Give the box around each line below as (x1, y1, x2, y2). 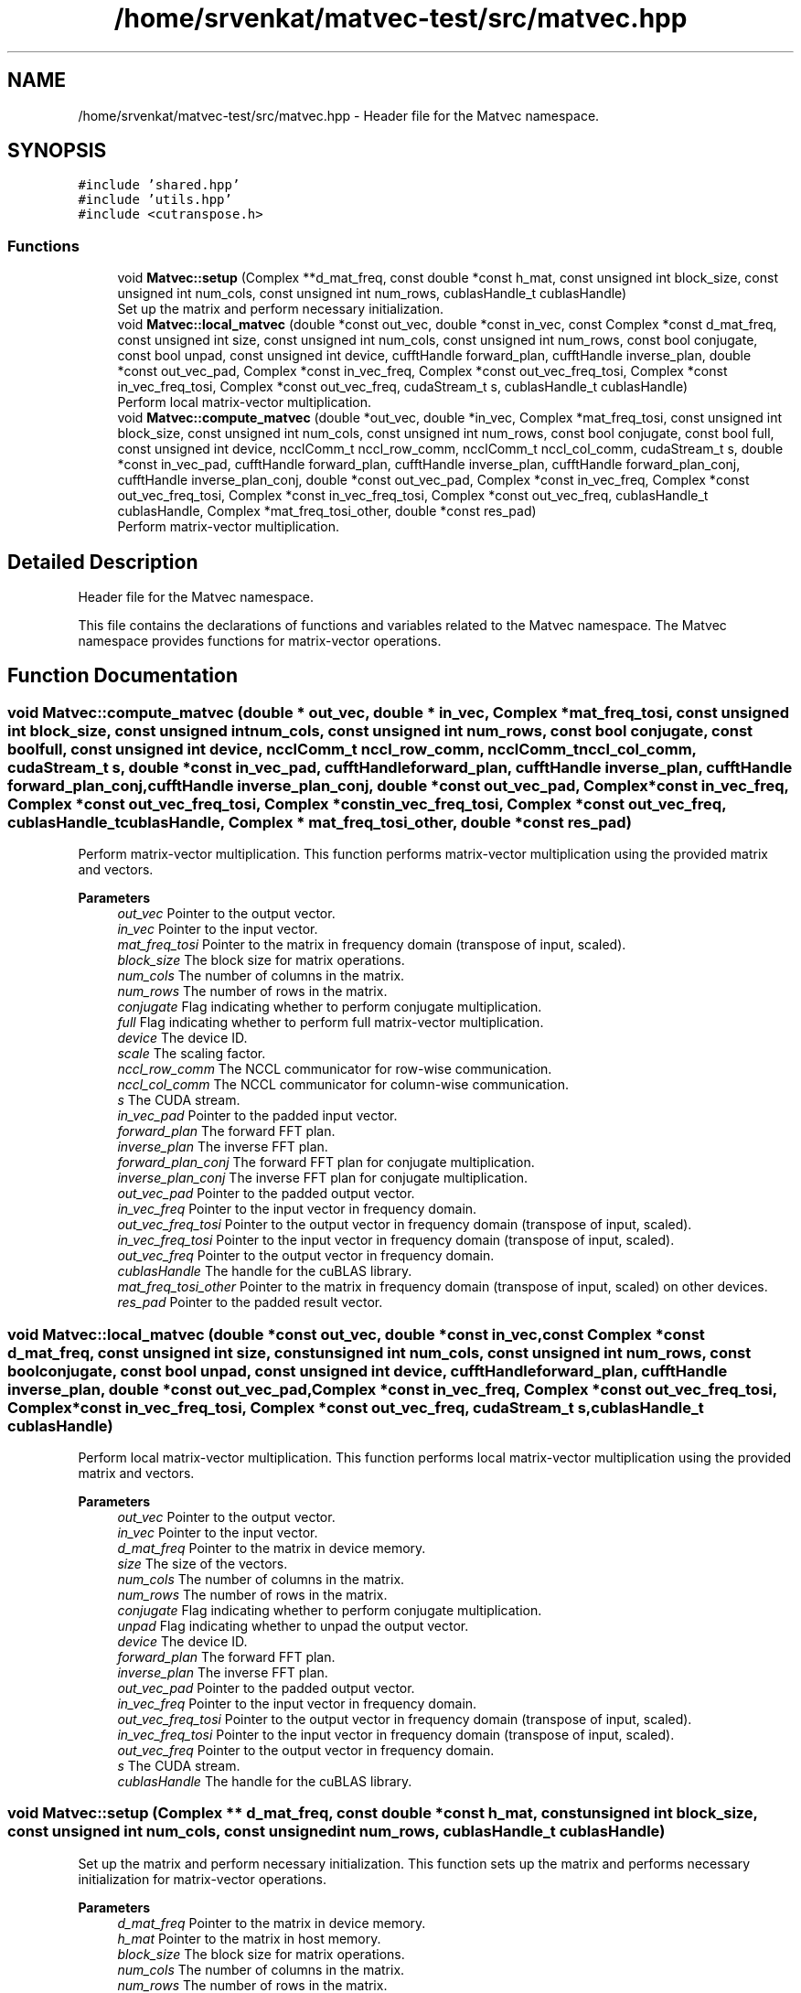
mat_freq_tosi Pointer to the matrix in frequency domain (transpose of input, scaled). (117, 937, 626, 953)
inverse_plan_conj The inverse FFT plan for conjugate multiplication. (117, 1170, 529, 1186)
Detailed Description (7, 550, 198, 573)
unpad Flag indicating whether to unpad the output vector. (117, 1618, 469, 1634)
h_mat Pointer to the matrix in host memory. (117, 1930, 381, 1946)
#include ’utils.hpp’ (78, 192, 232, 208)
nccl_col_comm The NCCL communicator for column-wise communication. (117, 1077, 569, 1093)
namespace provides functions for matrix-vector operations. (78, 633, 442, 649)
